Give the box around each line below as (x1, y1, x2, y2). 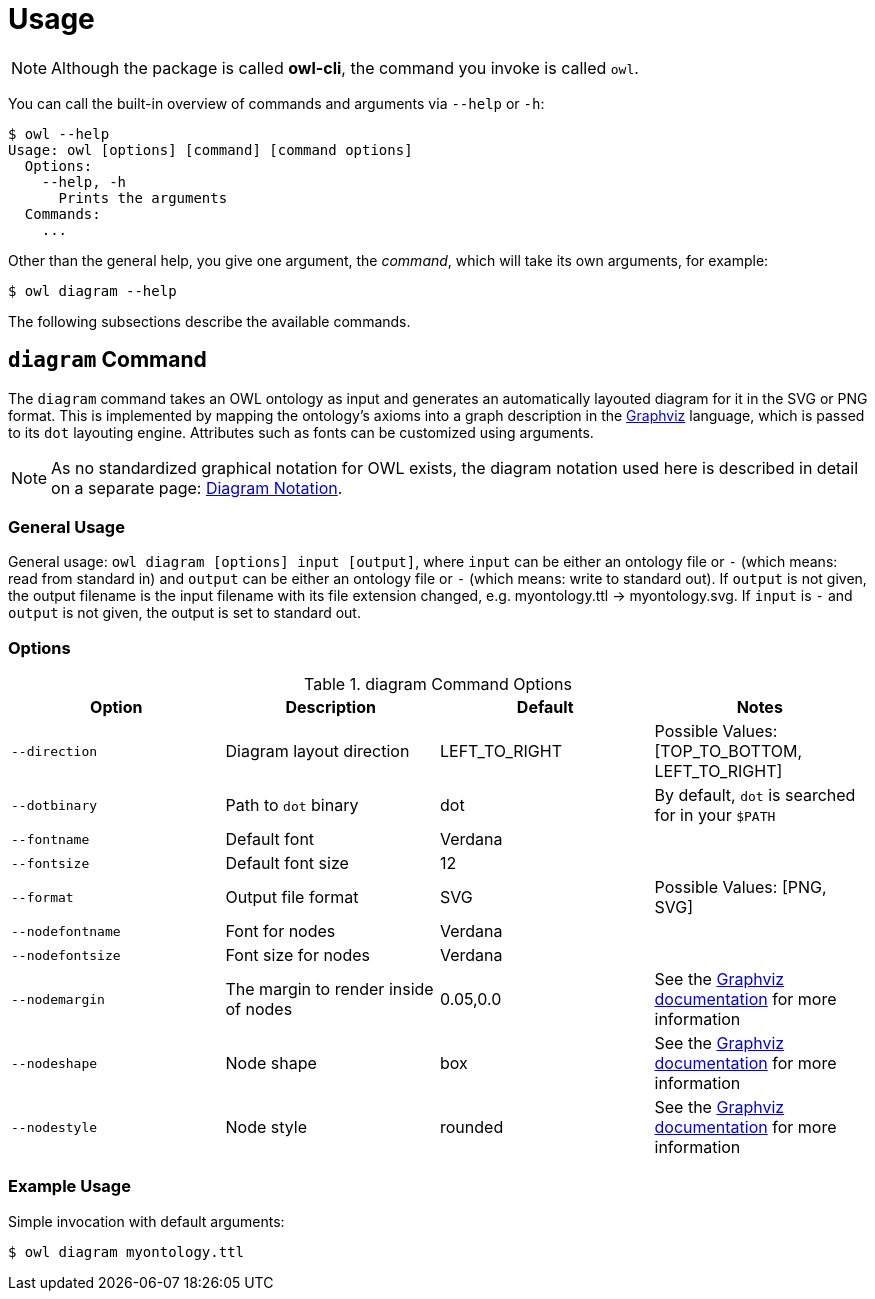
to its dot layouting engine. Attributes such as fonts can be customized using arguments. (8, 423, 594, 441)
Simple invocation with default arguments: (8, 1212, 285, 1230)
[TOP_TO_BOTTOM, (654, 741, 803, 762)
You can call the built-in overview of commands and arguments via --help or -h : (8, 94, 545, 112)
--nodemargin (11, 991, 105, 1007)
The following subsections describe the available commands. (8, 312, 411, 330)
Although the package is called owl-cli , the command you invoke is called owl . (51, 57, 639, 78)
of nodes (225, 999, 293, 1020)
